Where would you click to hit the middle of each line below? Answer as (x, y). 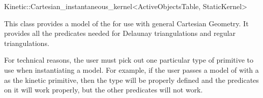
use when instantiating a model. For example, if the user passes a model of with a (131, 69)
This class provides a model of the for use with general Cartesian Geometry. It (126, 23)
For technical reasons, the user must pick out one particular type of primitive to (129, 60)
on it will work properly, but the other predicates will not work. (104, 90)
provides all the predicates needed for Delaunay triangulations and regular (120, 33)
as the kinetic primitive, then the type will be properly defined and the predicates (131, 80)
